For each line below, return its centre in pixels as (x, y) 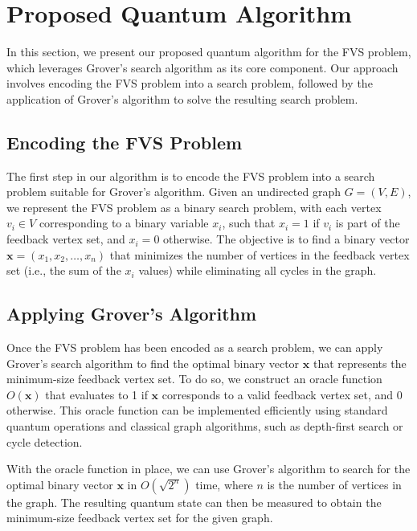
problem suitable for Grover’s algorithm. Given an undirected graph (174, 192)
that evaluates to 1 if (96, 394)
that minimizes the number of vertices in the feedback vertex (260, 254)
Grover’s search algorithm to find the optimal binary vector (153, 363)
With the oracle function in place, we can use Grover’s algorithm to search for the (208, 469)
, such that (249, 223)
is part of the (368, 223)
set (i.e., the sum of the (64, 270)
